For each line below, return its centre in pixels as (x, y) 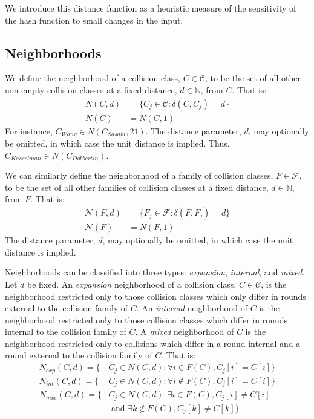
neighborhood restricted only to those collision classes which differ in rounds (146, 319)
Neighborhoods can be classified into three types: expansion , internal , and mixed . (155, 272)
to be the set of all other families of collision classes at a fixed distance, (137, 187)
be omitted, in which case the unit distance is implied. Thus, (117, 143)
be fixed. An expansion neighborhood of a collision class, (132, 284)
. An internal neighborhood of (192, 308)
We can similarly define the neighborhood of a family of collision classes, (139, 175)
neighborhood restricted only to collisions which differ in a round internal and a (153, 343)
